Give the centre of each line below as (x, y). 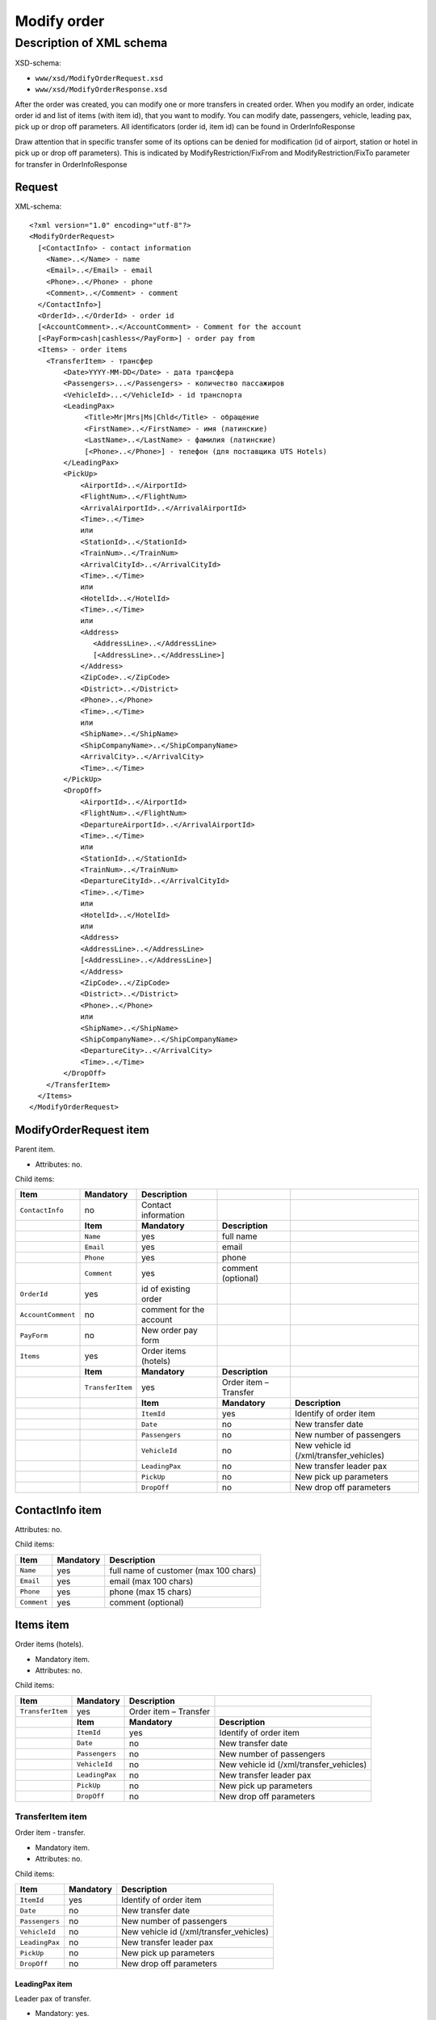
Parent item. (35, 1149)
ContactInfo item (59, 1510)
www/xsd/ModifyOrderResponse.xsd (101, 90)
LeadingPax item (44, 1984)
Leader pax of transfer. (53, 1999)
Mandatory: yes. (62, 2014)
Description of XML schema (91, 43)
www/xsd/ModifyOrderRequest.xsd (99, 78)
